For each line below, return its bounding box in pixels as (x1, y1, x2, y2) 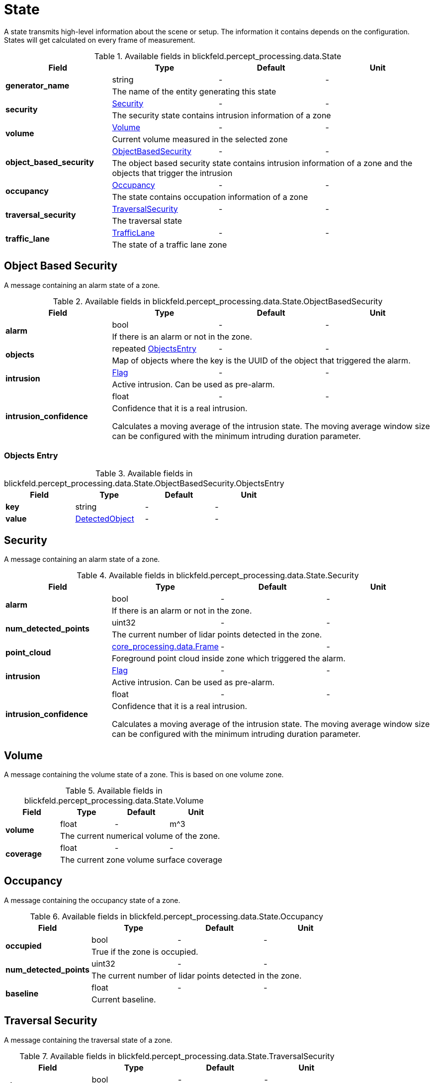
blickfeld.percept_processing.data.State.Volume (24, 796, 204, 806)
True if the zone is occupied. (91, 946, 198, 957)
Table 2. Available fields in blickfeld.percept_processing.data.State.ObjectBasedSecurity (53, 296, 383, 306)
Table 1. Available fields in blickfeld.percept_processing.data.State (94, 51, 342, 61)
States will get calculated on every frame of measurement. (4, 35, 195, 44)
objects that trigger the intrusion (112, 168, 233, 178)
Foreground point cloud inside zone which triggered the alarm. (112, 653, 346, 664)
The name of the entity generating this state (112, 86, 276, 96)
